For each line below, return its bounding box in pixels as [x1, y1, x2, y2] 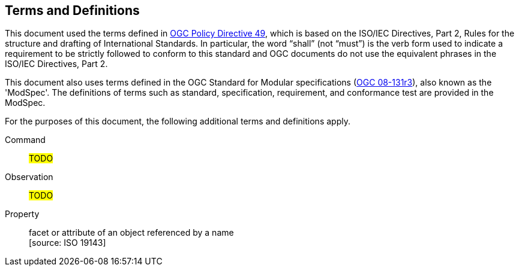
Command [5, 135, 46, 145]
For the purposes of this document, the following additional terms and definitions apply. [5, 116, 350, 127]
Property [5, 209, 40, 220]
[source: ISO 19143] [29, 237, 106, 248]
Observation [5, 172, 53, 182]
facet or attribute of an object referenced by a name [29, 227, 234, 238]
